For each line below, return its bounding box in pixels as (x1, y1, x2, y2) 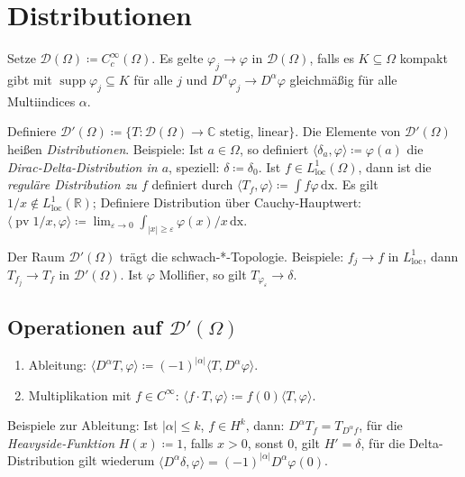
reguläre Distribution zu (7, 175, 137, 194)
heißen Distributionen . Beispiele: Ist (7, 139, 204, 158)
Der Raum (7, 246, 65, 265)
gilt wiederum (78, 451, 155, 470)
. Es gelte (151, 49, 204, 68)
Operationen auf (7, 312, 162, 340)
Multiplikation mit (28, 385, 132, 404)
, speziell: (169, 157, 220, 176)
